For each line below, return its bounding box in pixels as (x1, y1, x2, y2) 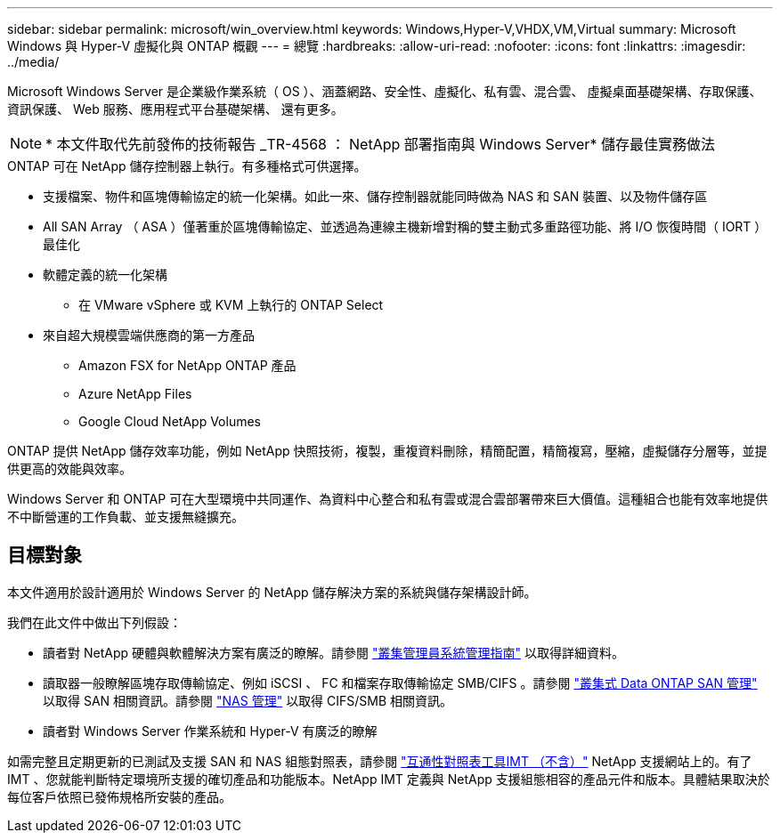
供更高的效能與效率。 (7, 461, 132, 476)
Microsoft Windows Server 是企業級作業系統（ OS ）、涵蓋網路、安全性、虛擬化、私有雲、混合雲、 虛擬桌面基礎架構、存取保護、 (7, 84, 762, 99)
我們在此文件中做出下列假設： (7, 614, 182, 630)
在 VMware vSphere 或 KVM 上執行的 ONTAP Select (78, 297, 384, 312)
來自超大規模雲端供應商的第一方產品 (43, 327, 255, 343)
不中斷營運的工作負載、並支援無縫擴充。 (7, 509, 244, 524)
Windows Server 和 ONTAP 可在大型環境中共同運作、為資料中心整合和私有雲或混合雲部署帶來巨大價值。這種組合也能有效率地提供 (7, 491, 768, 506)
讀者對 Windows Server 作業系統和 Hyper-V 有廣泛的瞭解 (43, 723, 378, 739)
